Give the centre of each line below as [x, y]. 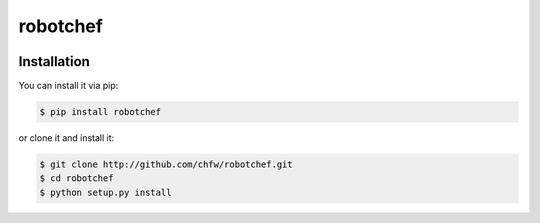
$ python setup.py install [105, 192]
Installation [54, 61]
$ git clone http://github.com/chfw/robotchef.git [166, 164]
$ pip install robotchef [100, 112]
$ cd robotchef [76, 178]
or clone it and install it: [66, 138]
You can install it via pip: [68, 86]
